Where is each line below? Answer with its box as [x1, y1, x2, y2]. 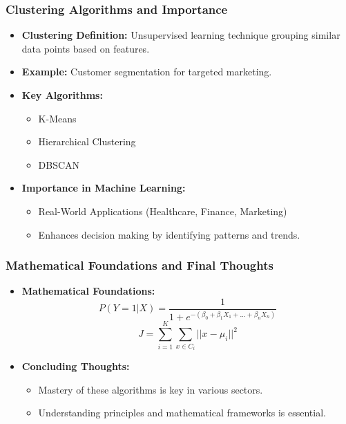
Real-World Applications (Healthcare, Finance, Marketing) [38, 203, 287, 218]
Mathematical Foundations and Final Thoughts [6, 257, 273, 274]
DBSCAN [38, 157, 80, 172]
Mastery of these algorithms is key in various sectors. [38, 382, 263, 396]
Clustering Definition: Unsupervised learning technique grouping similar [21, 28, 340, 42]
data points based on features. [21, 41, 150, 55]
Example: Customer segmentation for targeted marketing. [21, 64, 272, 79]
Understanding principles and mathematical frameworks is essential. [38, 405, 326, 420]
